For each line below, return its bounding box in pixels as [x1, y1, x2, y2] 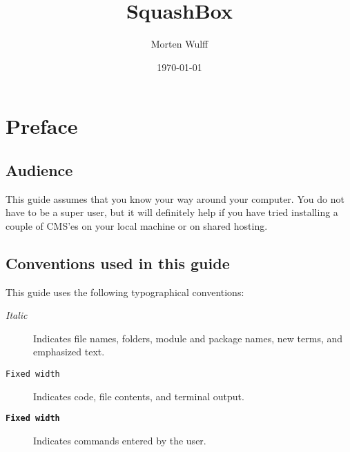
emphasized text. [33, 344, 105, 359]
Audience [6, 159, 73, 180]
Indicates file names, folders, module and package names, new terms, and [33, 331, 343, 345]
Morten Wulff [150, 37, 208, 51]
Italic [6, 308, 28, 322]
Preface [6, 112, 78, 140]
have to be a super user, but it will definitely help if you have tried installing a [6, 205, 338, 219]
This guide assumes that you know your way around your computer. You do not [6, 191, 344, 206]
